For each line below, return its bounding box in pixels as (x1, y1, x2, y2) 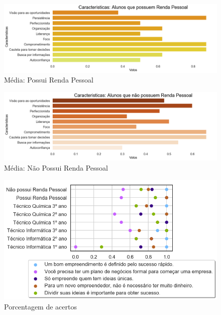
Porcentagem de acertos (4, 301, 77, 311)
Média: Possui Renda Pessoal (4, 74, 93, 85)
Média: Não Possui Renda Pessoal (4, 163, 108, 173)
